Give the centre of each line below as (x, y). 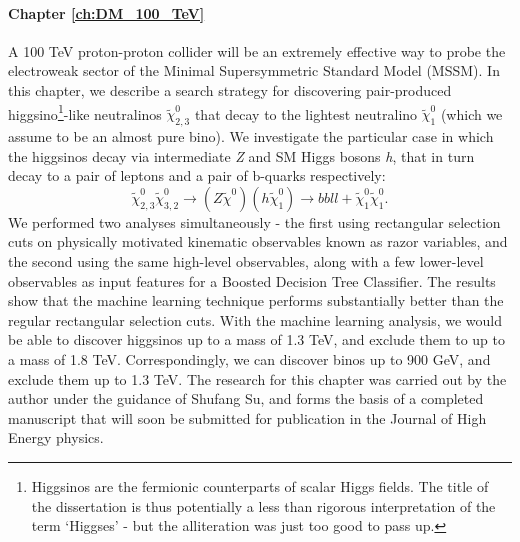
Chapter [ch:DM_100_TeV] (106, 12)
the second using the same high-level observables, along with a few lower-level (246, 261)
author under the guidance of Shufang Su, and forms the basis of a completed (246, 398)
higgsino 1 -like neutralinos (85, 112)
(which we (471, 113)
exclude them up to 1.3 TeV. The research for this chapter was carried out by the (257, 378)
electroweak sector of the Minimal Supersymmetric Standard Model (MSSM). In (254, 70)
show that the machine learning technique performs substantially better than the (256, 300)
